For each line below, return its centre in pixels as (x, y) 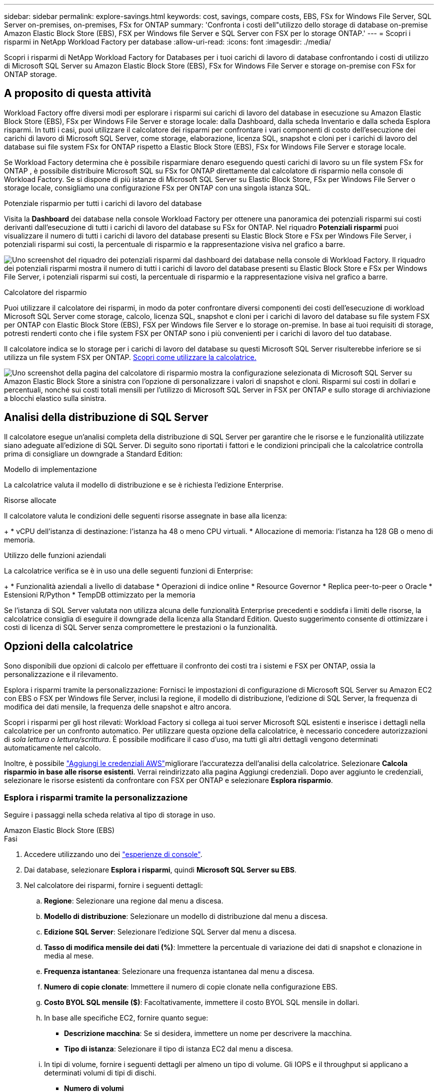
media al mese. (69, 956)
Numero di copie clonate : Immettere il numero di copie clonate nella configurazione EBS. (191, 987)
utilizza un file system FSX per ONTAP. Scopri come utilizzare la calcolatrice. (130, 357)
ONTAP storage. (30, 74)
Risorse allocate (30, 500)
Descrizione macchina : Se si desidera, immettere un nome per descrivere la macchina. (208, 1033)
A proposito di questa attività (78, 93)
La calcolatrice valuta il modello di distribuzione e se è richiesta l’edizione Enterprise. (144, 484)
